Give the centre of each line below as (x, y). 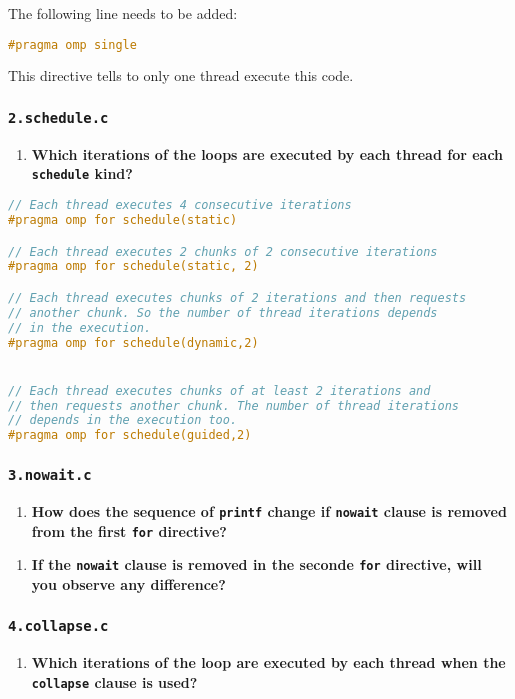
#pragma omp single (72, 44)
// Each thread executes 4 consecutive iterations (180, 205)
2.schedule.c (58, 117)
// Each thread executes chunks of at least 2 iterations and (219, 390)
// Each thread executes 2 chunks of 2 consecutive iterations (223, 251)
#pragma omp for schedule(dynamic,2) (133, 342)
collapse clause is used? (114, 681)
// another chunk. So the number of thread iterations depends (223, 312)
